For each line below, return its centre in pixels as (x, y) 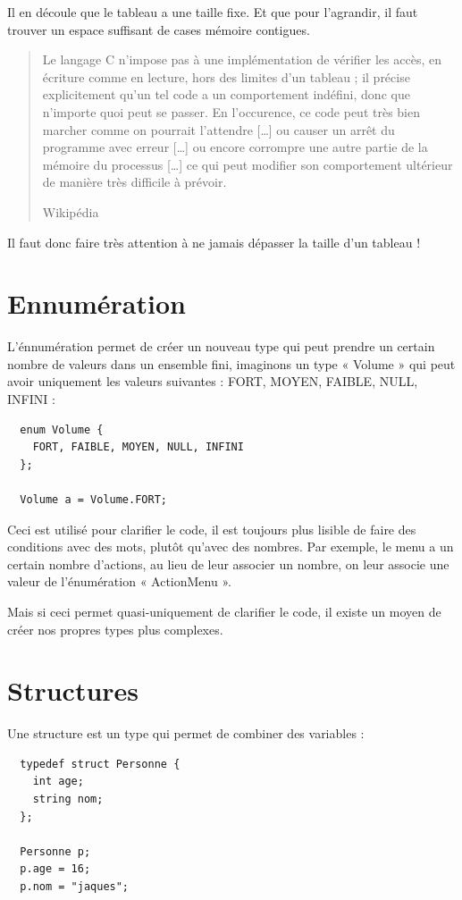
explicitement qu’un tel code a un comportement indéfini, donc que (226, 94)
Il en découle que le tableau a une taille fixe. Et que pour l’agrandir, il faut (213, 12)
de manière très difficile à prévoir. (134, 182)
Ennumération (97, 303)
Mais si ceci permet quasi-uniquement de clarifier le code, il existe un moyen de (224, 611)
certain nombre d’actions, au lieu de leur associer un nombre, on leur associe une (228, 564)
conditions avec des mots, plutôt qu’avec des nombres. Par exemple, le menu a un (231, 547)
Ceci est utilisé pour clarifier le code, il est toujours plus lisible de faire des (212, 529)
